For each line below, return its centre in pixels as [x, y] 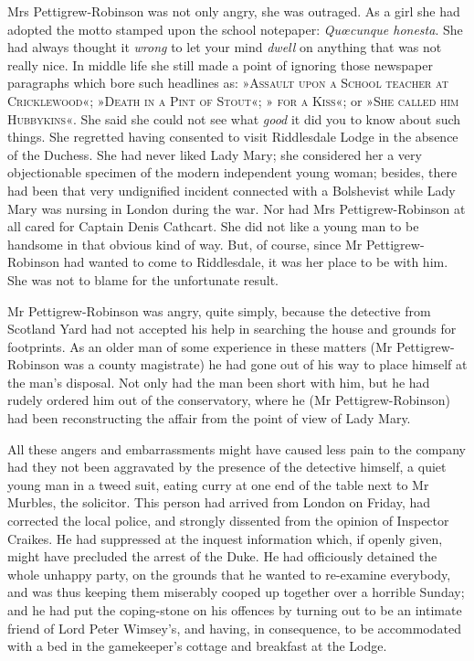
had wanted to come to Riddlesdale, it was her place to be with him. [256, 262]
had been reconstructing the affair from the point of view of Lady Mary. [209, 418]
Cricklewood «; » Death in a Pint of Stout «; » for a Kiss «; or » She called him [233, 100]
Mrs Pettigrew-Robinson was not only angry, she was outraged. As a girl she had [234, 11]
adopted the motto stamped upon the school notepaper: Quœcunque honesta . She [235, 29]
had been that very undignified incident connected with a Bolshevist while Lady [232, 190]
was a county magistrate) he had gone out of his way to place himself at [265, 364]
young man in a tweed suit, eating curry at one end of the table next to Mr [218, 484]
